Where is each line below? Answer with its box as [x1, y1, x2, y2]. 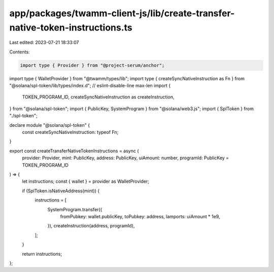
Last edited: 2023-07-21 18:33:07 [9, 40, 79, 46]
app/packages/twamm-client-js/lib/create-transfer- [9, 8, 235, 19]
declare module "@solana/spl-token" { [9, 122, 90, 128]
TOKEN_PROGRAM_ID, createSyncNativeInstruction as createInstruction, [22, 94, 175, 100]
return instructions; [22, 251, 62, 257]
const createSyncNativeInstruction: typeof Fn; [22, 129, 119, 135]
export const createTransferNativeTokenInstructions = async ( [9, 148, 139, 154]
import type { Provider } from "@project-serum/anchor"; [20, 62, 165, 68]
